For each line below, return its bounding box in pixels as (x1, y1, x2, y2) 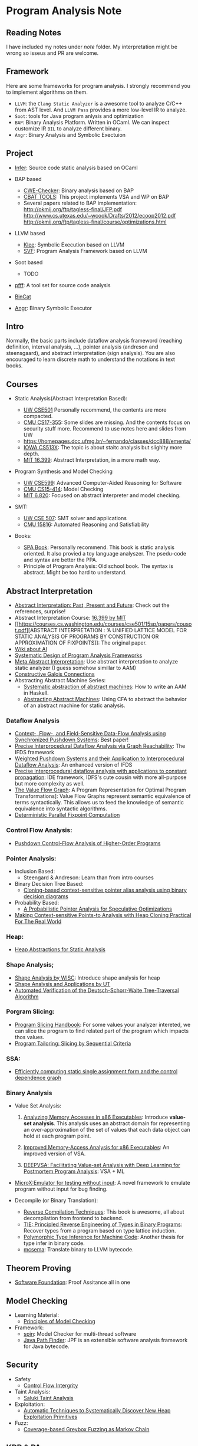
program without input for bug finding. (14, 1185, 108, 1192)
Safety (14, 1375, 31, 1382)
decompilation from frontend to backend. (23, 1215, 124, 1222)
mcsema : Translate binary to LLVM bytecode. (23, 1246, 134, 1253)
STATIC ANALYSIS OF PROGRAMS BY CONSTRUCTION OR (14, 633, 159, 640)
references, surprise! (14, 608, 66, 615)
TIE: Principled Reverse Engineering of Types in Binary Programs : (23, 1221, 183, 1228)
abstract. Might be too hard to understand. (23, 569, 127, 576)
